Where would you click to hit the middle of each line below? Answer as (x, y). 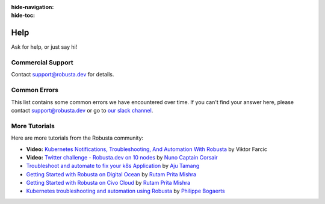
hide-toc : (23, 16)
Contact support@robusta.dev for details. (63, 75)
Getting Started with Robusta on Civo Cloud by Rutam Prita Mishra (108, 183)
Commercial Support (42, 63)
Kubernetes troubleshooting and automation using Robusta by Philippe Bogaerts (125, 191)
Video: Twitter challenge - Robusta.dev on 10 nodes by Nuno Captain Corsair (122, 157)
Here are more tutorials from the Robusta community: (77, 138)
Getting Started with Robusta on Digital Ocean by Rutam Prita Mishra (111, 174)
